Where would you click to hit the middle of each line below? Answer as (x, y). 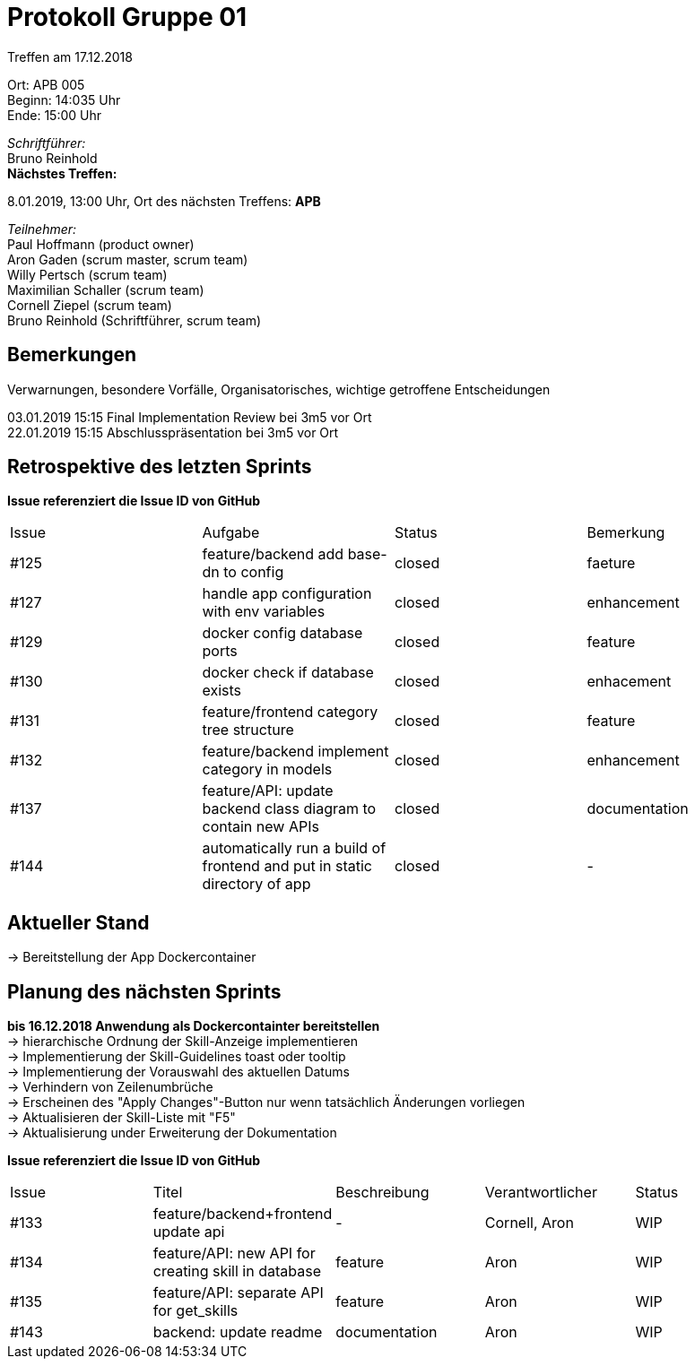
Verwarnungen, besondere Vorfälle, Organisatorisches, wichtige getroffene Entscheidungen (279, 389)
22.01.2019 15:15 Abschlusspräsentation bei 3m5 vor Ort (173, 432)
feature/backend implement (295, 752)
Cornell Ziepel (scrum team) (90, 305)
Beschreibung (382, 1193)
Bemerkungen (72, 355)
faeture (611, 563)
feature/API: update (268, 791)
